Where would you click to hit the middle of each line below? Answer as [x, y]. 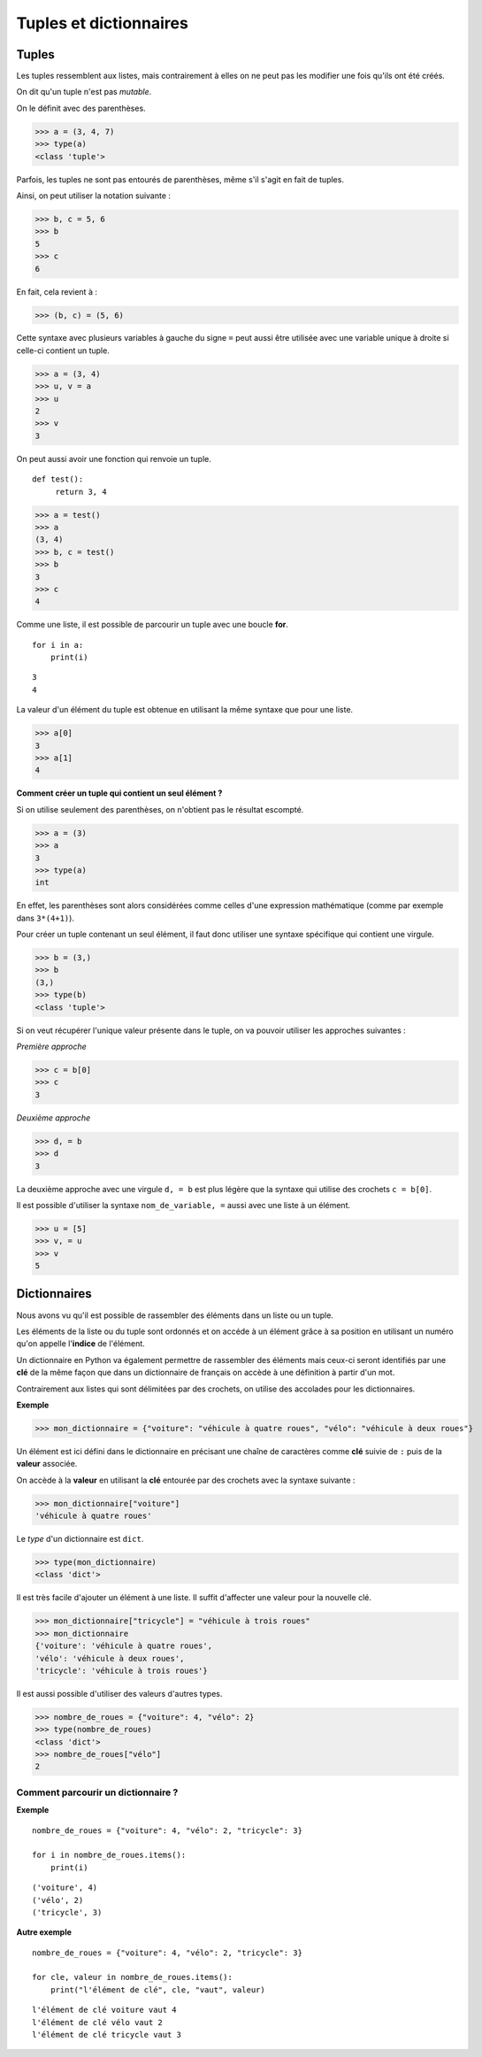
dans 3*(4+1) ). [46, 918]
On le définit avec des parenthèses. [81, 108]
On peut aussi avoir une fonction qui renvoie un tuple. [114, 458]
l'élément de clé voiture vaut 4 [104, 2010]
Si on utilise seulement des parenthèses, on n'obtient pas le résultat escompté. [160, 809]
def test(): [58, 479]
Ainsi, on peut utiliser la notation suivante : [94, 196]
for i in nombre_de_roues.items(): [109, 1855]
